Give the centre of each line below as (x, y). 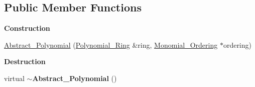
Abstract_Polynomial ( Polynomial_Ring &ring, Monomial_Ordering (111, 44)
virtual (14, 78)
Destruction (25, 61)
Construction (27, 28)
